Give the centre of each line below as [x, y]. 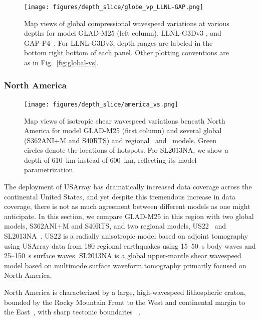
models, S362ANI [31, 226]
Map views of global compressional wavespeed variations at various [127, 23]
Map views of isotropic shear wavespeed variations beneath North [125, 120]
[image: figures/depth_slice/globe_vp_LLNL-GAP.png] [114, 7]
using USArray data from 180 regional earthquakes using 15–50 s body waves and [130, 245]
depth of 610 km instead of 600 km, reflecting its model [110, 159]
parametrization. [50, 170]
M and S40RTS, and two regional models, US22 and [144, 226]
